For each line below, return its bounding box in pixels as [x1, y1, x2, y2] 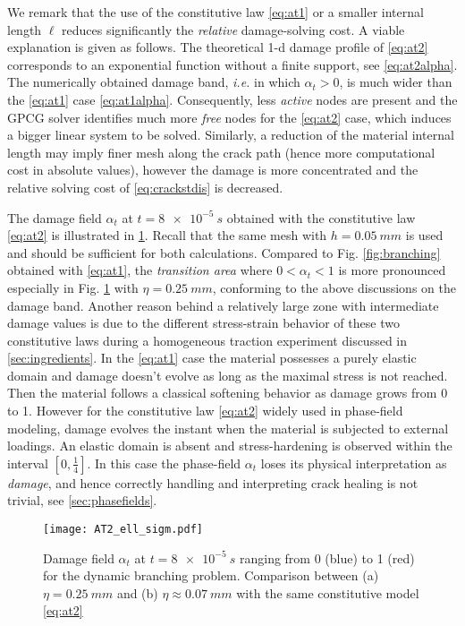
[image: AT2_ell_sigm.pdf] [43, 523, 203, 536]
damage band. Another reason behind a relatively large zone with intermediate [7, 296, 439, 314]
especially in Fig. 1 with [7, 278, 139, 296]
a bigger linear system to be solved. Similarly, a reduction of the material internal [7, 125, 454, 144]
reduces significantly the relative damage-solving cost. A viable [62, 20, 405, 39]
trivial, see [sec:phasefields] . [7, 491, 157, 510]
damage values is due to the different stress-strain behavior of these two [7, 313, 400, 332]
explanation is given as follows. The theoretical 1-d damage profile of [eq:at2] [7, 38, 428, 56]
